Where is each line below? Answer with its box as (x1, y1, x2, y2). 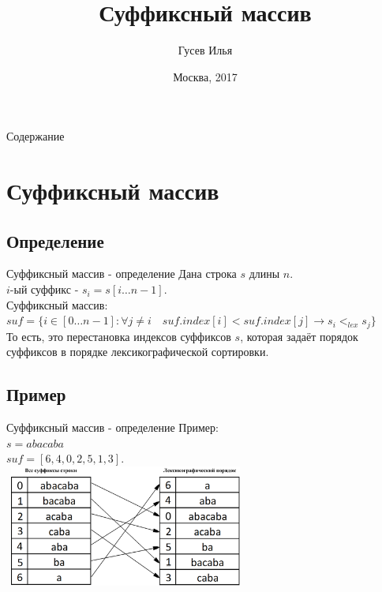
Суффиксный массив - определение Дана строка (6, 265, 237, 282)
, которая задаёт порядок (240, 328, 358, 344)
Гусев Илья (178, 42, 233, 58)
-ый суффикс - (9, 281, 79, 298)
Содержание (6, 128, 65, 144)
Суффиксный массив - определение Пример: (6, 419, 219, 436)
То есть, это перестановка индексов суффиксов (6, 328, 231, 344)
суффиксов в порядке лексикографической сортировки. (6, 343, 269, 360)
